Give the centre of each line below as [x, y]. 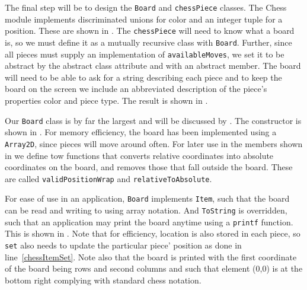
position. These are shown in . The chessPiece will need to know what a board [150, 31]
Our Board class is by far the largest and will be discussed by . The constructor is [153, 120]
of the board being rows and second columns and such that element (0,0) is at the [154, 268]
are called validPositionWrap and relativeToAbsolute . [108, 178]
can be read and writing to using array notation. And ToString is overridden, [146, 210]
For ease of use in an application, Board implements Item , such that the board [147, 198]
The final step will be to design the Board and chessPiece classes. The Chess [146, 7]
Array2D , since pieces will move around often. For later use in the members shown [154, 143]
